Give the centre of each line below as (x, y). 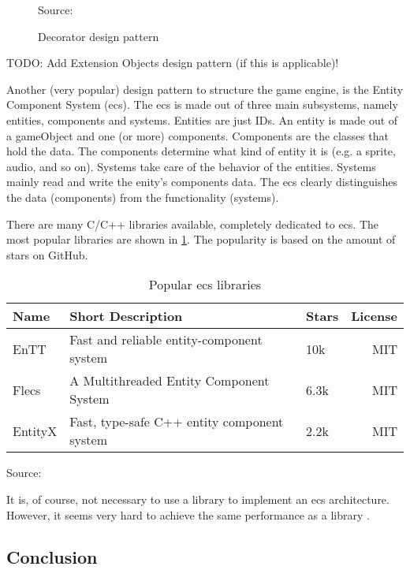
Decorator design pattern (99, 36)
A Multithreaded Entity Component (170, 381)
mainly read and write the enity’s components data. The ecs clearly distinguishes (202, 182)
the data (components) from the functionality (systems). (143, 197)
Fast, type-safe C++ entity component (177, 422)
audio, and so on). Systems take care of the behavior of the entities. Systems (191, 166)
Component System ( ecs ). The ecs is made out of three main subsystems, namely (202, 104)
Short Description (126, 316)
